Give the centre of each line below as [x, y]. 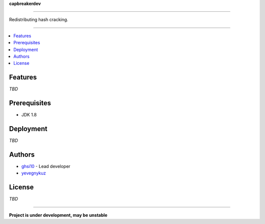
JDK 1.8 [29, 115]
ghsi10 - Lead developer [46, 166]
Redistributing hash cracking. [39, 20]
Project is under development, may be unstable [58, 215]
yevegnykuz [34, 173]
